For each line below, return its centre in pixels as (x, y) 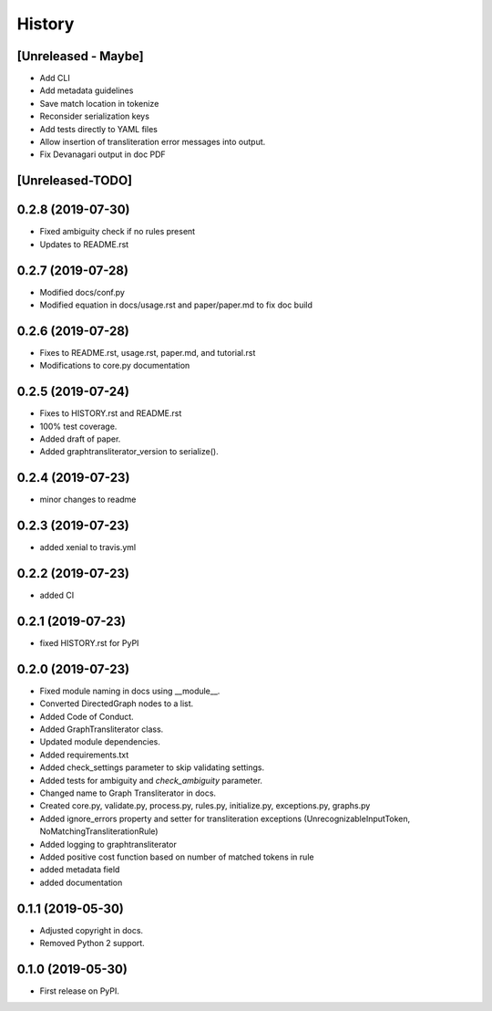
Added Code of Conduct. (87, 716)
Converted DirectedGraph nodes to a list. (117, 704)
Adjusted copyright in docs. (92, 930)
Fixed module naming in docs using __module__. (130, 691)
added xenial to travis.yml (88, 547)
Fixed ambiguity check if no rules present (118, 232)
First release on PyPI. (80, 991)
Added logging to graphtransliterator (108, 844)
